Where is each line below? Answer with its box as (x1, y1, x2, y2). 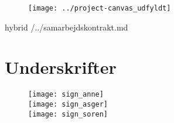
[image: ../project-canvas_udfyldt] (28, 4, 171, 12)
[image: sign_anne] (28, 90, 104, 99)
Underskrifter (5, 55, 117, 79)
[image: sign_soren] (28, 110, 108, 118)
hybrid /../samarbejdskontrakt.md (5, 20, 128, 33)
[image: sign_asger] (28, 100, 108, 109)
